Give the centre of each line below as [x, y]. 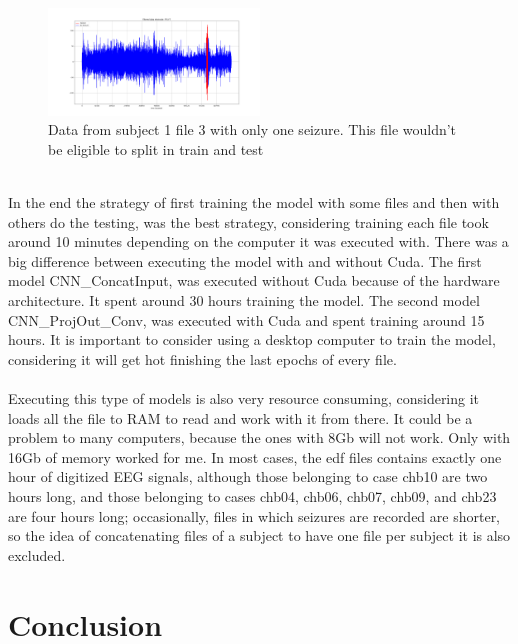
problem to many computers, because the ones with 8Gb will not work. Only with [259, 437]
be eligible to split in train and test [156, 148]
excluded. [37, 554]
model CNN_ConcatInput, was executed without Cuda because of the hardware [254, 280]
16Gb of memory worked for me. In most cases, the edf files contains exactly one [255, 456]
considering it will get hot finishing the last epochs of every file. [202, 358]
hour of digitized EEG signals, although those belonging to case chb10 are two [248, 476]
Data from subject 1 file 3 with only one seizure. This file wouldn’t [252, 129]
